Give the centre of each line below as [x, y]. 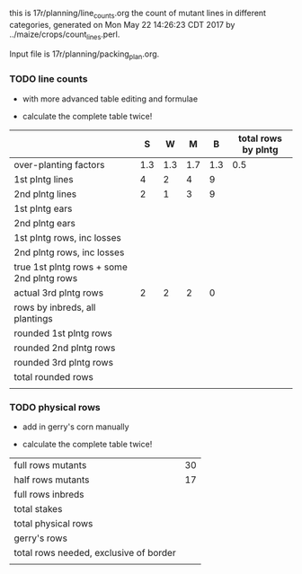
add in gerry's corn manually [75, 427]
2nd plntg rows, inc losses [69, 252]
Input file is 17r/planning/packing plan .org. [84, 55]
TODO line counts [49, 79]
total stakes [38, 508]
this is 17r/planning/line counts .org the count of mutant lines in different [138, 14]
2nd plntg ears [45, 223]
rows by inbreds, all [55, 307]
